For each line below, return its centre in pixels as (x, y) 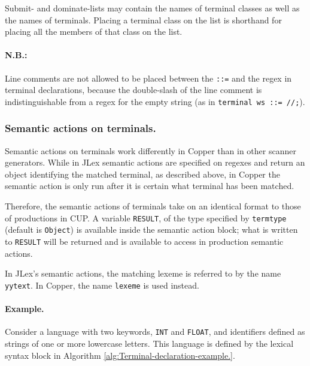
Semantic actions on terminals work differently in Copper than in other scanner (151, 150)
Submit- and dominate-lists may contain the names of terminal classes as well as (152, 8)
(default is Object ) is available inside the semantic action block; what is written (151, 229)
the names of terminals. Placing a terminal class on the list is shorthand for (143, 19)
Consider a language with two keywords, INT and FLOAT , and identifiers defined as (155, 331)
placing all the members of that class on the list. (94, 31)
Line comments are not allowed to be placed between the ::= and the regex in (148, 78)
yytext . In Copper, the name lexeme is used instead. (102, 285)
